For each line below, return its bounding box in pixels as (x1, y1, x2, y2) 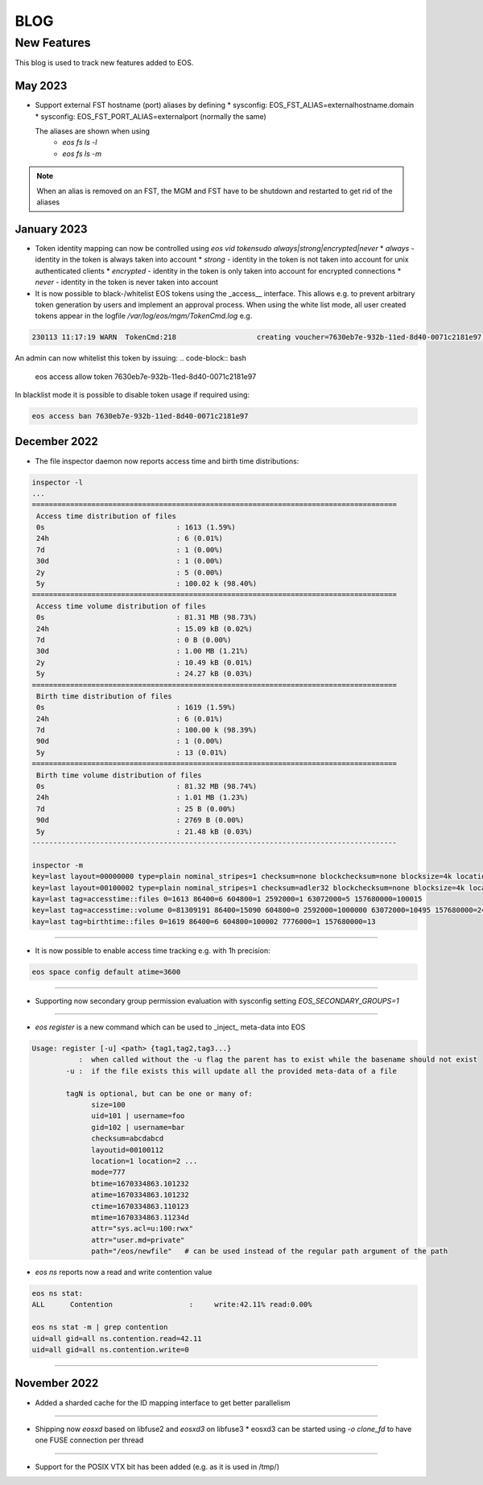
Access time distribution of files (36, 511, 177, 521)
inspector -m (31, 860, 84, 869)
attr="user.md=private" (91, 1235, 185, 1244)
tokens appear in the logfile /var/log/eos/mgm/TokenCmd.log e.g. (35, 311, 253, 321)
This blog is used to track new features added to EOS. (14, 58, 194, 68)
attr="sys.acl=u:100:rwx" (91, 1224, 193, 1233)
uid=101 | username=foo (91, 1112, 185, 1120)
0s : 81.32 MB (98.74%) (36, 782, 258, 791)
